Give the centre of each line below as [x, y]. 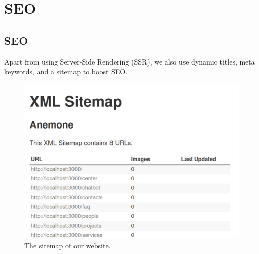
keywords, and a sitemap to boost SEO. [66, 71]
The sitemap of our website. [68, 245]
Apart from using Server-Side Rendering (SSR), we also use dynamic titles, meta [129, 61]
